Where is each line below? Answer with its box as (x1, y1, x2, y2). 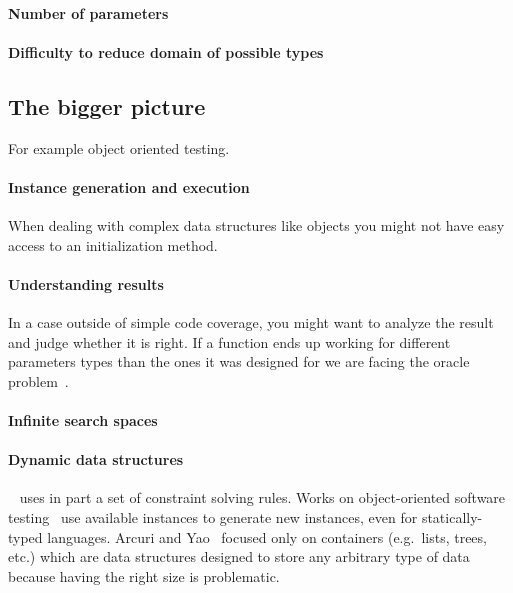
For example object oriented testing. (8, 137, 230, 158)
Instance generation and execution (8, 176, 250, 197)
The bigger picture (8, 90, 206, 121)
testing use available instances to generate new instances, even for (8, 506, 418, 527)
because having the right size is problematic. (8, 565, 280, 586)
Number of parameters (8, 2, 169, 23)
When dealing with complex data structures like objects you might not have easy (8, 214, 505, 235)
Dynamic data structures (8, 449, 184, 470)
